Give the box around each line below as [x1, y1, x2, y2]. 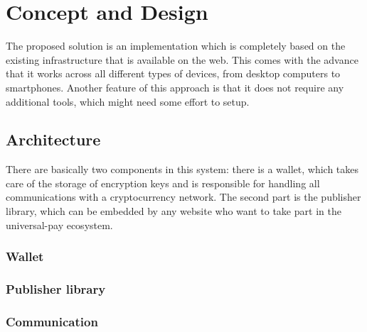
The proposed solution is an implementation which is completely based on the [6, 38, 346, 53]
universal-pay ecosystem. [6, 217, 113, 232]
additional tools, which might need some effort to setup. [6, 94, 250, 109]
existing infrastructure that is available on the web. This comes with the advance [6, 52, 358, 67]
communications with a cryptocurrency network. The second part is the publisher [6, 189, 361, 204]
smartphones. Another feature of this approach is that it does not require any [6, 79, 344, 94]
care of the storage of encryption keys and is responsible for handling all [6, 175, 320, 190]
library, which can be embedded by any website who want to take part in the [6, 204, 341, 218]
